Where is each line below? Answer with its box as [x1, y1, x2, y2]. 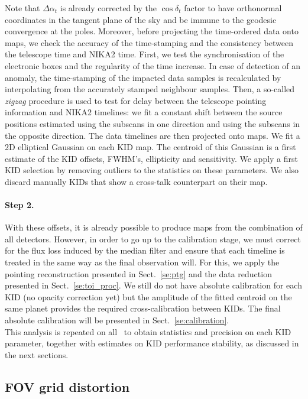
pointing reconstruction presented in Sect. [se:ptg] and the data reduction [5, 267, 272, 280]
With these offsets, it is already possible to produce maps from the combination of [5, 221, 303, 233]
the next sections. [5, 348, 69, 361]
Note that [5, 2, 40, 14]
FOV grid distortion [5, 377, 130, 395]
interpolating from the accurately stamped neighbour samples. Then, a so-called [5, 83, 295, 95]
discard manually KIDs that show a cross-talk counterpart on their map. [5, 175, 268, 187]
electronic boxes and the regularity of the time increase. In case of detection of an [5, 59, 301, 72]
